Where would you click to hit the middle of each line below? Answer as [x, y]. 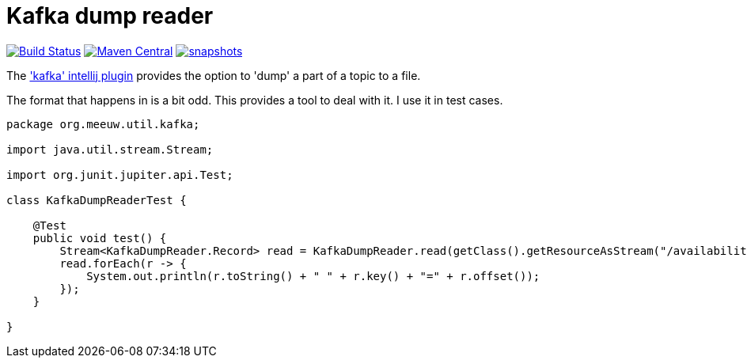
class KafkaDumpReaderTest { [97, 200]
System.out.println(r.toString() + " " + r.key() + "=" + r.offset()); [313, 276]
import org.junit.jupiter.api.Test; [120, 174]
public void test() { [100, 238]
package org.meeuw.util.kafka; [103, 124]
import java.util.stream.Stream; [110, 149]
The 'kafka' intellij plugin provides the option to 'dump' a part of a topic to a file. [214, 75]
